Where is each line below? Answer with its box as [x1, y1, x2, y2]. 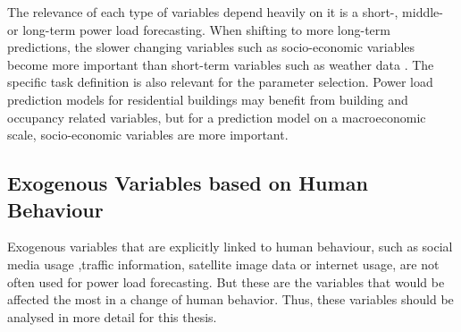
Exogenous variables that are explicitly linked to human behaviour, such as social [7, 237, 453, 256]
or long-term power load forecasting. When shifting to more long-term [7, 20, 390, 38]
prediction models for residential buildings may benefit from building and [7, 89, 408, 108]
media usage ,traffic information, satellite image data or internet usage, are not [7, 254, 440, 273]
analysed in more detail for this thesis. [7, 307, 217, 326]
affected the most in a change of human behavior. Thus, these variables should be [7, 290, 454, 309]
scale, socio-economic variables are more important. [7, 125, 289, 144]
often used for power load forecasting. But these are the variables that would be [7, 272, 445, 291]
